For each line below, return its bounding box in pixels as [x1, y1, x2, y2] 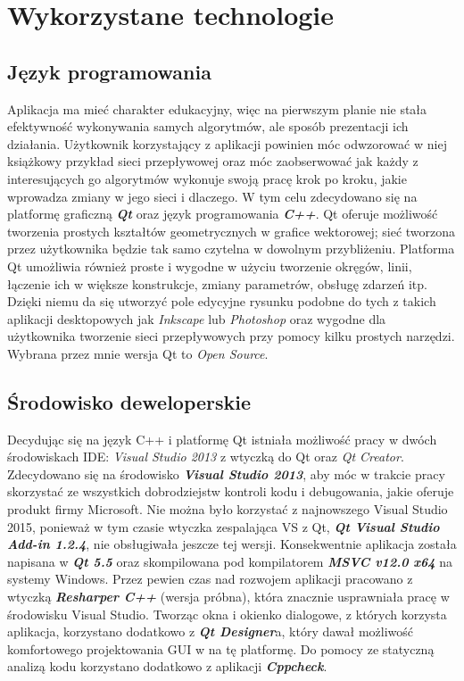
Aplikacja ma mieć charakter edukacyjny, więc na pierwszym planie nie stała [7, 99, 427, 118]
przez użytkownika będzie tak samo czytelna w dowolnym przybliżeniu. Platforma [7, 239, 455, 258]
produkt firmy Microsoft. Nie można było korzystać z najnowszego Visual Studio [7, 500, 448, 519]
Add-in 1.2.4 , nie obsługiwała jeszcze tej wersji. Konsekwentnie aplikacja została [7, 535, 457, 553]
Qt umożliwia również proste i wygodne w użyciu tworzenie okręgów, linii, [7, 256, 412, 275]
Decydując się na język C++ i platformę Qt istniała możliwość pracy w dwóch [7, 429, 437, 448]
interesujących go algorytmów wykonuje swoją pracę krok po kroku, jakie [7, 169, 407, 187]
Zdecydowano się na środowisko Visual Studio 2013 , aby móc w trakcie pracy [7, 464, 445, 483]
